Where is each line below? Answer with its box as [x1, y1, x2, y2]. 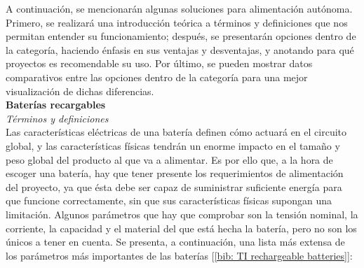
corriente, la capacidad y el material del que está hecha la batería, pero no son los [6, 220, 357, 235]
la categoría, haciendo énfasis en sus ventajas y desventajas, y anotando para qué [6, 42, 354, 57]
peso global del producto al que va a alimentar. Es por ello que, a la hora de [6, 152, 333, 167]
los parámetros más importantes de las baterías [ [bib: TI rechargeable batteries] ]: [6, 248, 353, 262]
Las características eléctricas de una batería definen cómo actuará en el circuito [6, 125, 347, 139]
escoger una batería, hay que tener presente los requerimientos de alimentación [6, 166, 344, 181]
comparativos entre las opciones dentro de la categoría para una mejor [6, 69, 308, 84]
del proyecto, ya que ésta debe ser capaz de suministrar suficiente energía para [6, 179, 342, 194]
